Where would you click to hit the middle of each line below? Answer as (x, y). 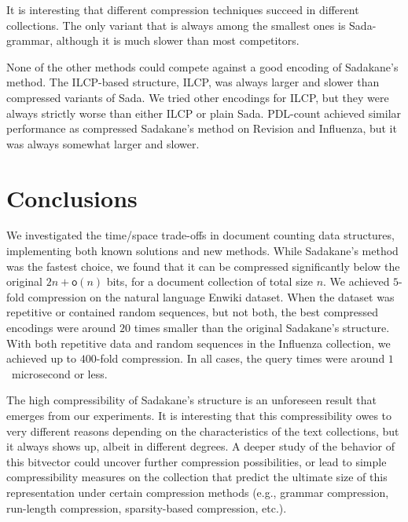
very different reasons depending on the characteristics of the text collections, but (203, 431)
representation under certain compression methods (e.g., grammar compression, (198, 492)
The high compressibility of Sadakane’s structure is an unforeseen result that (191, 400)
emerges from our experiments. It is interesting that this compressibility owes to (199, 415)
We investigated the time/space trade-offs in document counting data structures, (200, 235)
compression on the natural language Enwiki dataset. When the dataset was (211, 296)
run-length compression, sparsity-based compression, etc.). (147, 507)
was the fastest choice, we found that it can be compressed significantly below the (203, 266)
